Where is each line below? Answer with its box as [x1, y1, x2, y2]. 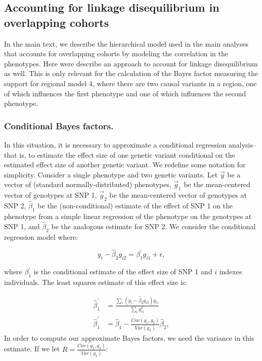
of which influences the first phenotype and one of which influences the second [4, 88, 246, 98]
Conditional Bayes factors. [4, 119, 114, 132]
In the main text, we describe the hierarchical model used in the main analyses [4, 38, 248, 49]
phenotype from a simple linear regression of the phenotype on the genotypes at [4, 210, 252, 221]
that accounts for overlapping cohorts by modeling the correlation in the [4, 48, 228, 59]
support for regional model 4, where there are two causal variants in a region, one [4, 78, 257, 88]
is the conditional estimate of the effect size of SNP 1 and [33, 266, 212, 277]
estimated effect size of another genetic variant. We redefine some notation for [4, 159, 246, 170]
